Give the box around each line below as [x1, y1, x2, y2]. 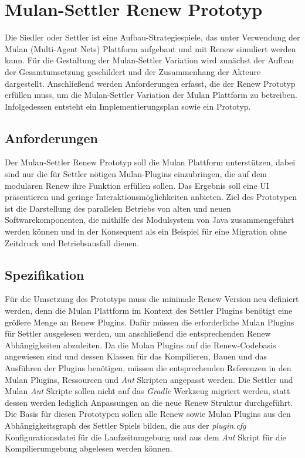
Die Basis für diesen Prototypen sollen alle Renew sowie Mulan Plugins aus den [5, 408, 291, 420]
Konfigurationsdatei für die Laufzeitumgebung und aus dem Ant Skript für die [5, 430, 286, 443]
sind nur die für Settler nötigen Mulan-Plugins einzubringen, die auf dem [5, 168, 267, 180]
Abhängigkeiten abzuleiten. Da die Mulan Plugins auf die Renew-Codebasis [5, 338, 276, 351]
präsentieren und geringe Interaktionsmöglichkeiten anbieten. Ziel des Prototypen [5, 191, 297, 203]
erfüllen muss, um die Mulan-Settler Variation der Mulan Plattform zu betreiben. [5, 89, 297, 101]
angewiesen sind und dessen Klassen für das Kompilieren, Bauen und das [5, 350, 267, 362]
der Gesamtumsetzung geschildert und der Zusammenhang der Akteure [5, 65, 261, 77]
